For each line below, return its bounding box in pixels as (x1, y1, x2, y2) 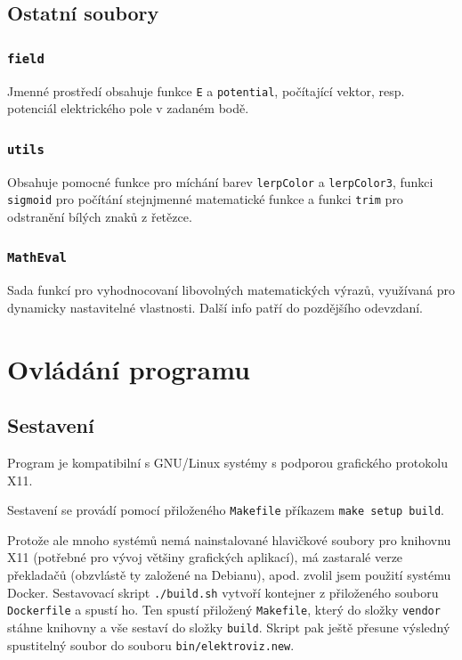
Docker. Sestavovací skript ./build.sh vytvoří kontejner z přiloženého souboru (7, 583, 439, 601)
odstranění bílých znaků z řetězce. (7, 207, 192, 225)
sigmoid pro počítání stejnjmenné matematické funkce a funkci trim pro (7, 190, 403, 208)
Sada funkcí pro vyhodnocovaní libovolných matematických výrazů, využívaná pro (7, 281, 456, 299)
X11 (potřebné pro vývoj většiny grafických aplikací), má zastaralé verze (7, 548, 403, 566)
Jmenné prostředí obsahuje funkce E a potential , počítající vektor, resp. (7, 81, 405, 100)
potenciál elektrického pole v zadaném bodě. (7, 99, 249, 118)
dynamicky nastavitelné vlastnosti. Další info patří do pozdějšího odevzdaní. (7, 297, 423, 316)
